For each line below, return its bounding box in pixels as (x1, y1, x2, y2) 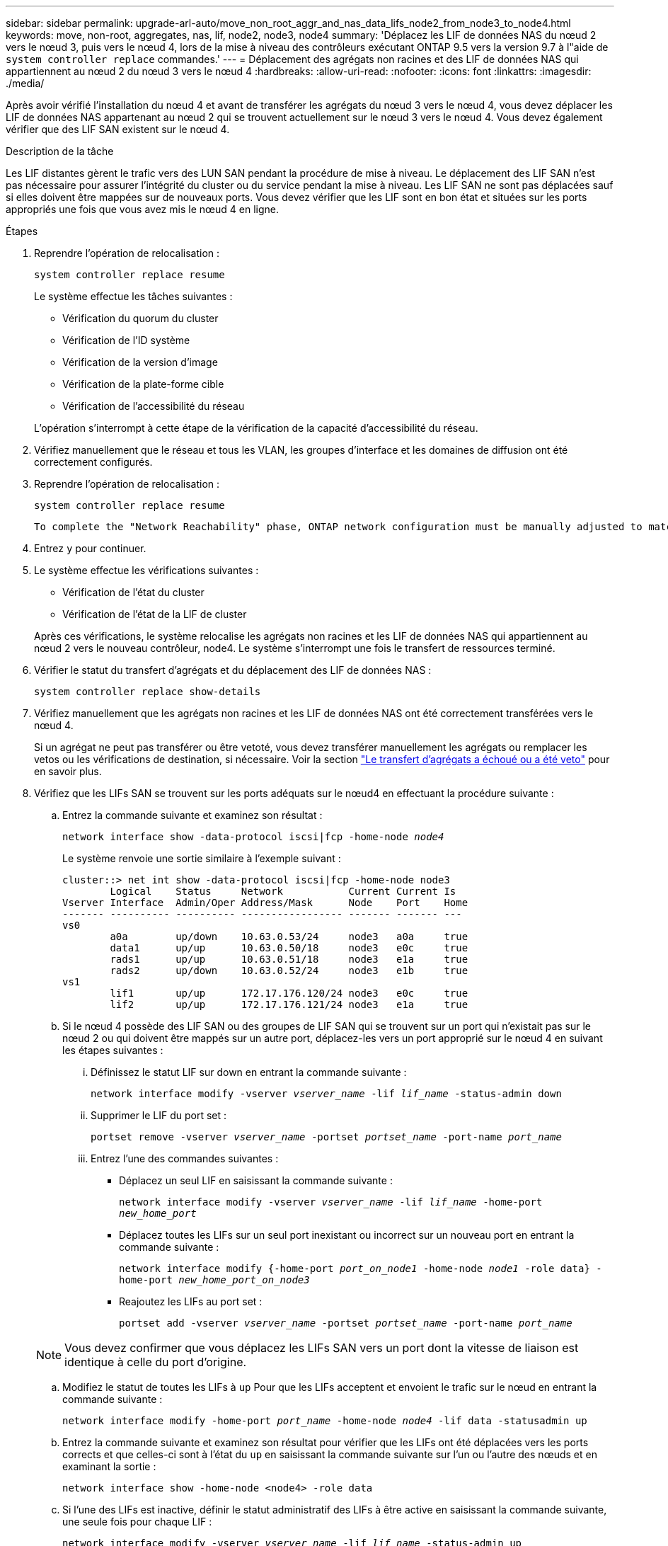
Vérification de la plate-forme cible (62, 378, 224, 390)
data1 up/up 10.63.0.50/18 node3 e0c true (110, 942, 468, 954)
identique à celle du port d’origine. (64, 1355, 247, 1369)
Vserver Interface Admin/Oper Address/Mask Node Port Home (62, 897, 468, 908)
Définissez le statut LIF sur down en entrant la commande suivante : (91, 1066, 407, 1078)
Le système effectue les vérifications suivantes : (34, 564, 259, 576)
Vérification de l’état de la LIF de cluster (62, 608, 247, 620)
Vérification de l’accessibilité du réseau (62, 400, 245, 412)
